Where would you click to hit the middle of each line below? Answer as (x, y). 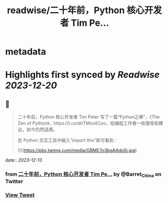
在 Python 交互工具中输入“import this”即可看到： (68, 140)
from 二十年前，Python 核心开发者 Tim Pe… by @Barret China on (83, 175)
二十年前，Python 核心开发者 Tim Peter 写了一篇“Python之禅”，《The (89, 117)
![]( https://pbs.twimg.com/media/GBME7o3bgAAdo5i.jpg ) (77, 150)
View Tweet (20, 195)
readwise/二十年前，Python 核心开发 (85, 10)
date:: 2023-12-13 (24, 160)
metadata (26, 52)
